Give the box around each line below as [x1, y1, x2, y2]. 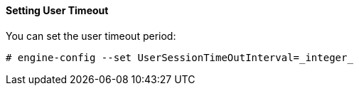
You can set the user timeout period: [6, 29, 176, 42]
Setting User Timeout [6, 4, 109, 16]
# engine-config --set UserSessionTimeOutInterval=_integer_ [6, 51, 353, 63]
